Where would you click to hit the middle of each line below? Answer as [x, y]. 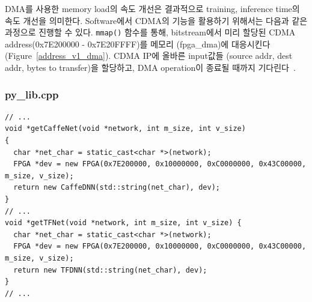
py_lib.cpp [32, 94]
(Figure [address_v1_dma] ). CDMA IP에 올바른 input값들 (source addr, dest [149, 56]
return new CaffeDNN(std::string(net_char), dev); [117, 188]
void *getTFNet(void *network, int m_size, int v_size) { [123, 223]
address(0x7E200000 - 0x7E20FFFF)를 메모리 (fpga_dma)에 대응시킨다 [138, 44]
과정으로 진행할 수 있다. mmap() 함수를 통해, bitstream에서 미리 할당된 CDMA [150, 32]
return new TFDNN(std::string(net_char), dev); [110, 270]
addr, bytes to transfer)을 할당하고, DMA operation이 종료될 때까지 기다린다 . [150, 68]
